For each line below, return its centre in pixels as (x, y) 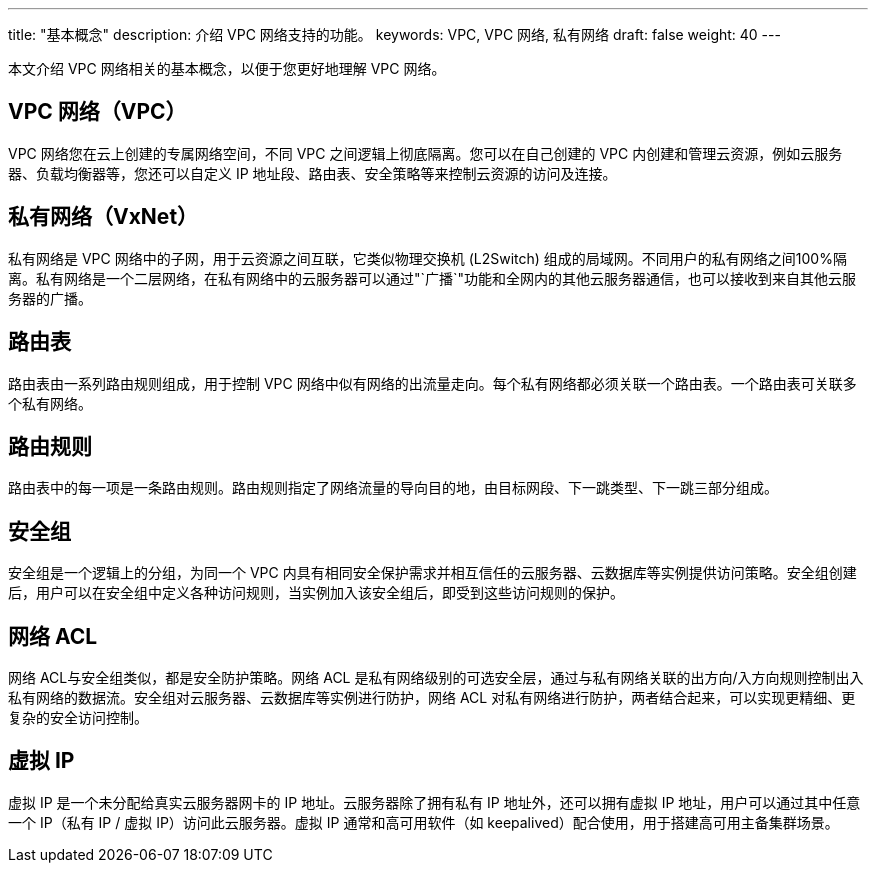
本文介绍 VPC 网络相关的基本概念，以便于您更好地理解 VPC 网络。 (227, 68)
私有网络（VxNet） (103, 217)
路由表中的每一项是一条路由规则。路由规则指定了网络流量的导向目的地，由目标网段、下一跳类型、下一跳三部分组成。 (393, 488)
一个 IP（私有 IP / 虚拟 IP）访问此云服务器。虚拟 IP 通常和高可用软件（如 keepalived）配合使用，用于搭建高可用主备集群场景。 (423, 822)
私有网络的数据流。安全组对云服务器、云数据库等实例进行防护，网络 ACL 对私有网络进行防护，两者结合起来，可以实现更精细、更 (432, 698)
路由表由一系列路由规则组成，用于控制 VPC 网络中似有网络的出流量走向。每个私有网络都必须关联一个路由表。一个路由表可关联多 (432, 383)
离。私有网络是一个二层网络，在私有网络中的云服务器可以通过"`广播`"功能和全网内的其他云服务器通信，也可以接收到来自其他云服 (432, 278)
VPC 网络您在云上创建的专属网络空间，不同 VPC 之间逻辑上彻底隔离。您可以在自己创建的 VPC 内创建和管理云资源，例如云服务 (425, 153)
